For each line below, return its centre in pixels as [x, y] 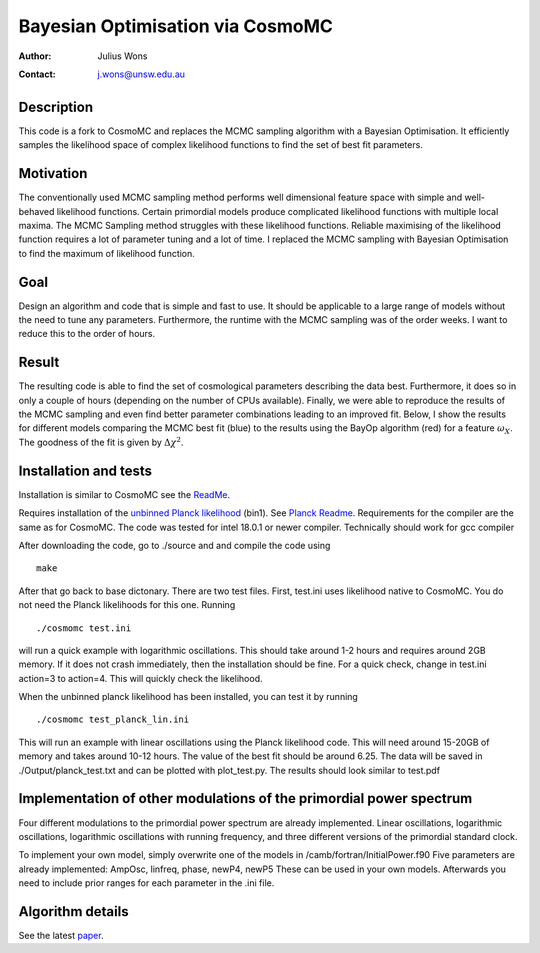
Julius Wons [122, 56]
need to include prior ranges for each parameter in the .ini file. [146, 883]
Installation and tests [85, 470]
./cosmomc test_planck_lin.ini [113, 719]
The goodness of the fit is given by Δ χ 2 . [101, 441]
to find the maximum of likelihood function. [106, 253]
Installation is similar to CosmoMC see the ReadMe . [124, 494]
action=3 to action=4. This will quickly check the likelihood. [140, 678]
